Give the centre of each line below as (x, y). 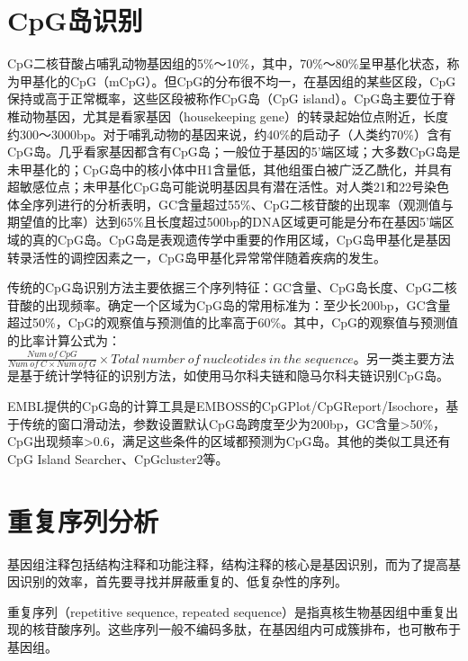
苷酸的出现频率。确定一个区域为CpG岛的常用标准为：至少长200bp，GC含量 (229, 304)
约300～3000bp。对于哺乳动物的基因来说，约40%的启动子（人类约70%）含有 (229, 134)
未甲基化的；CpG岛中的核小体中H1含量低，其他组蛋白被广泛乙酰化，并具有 (230, 169)
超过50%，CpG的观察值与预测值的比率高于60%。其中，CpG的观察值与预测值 (233, 322)
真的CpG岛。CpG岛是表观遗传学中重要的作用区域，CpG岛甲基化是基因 (241, 240)
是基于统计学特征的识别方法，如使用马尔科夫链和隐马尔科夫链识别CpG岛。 (228, 375)
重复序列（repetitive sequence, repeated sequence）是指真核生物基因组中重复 (227, 611)
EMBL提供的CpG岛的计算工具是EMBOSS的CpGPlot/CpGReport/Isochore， (227, 406)
